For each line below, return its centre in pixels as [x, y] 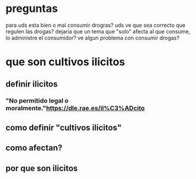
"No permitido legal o [37, 101]
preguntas [32, 9]
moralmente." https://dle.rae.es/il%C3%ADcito [75, 108]
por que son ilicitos [42, 168]
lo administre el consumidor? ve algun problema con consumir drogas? [93, 38]
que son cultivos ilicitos [66, 62]
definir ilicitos [32, 84]
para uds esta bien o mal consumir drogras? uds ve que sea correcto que [96, 25]
